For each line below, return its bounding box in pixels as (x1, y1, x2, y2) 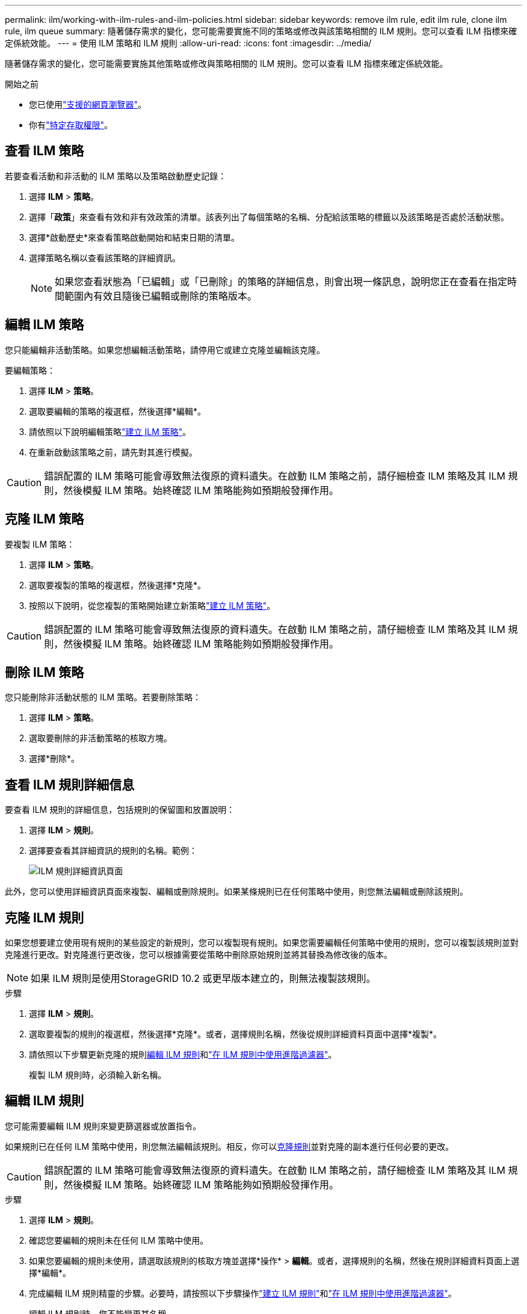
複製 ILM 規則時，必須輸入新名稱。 (29, 1070, 167, 1081)
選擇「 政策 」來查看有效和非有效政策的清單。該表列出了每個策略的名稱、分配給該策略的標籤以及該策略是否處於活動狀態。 (29, 211, 509, 222)
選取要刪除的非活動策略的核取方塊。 (29, 733, 172, 744)
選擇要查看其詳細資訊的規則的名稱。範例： (29, 845, 197, 856)
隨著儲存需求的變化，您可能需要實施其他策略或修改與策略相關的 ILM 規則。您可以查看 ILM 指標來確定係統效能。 (5, 58, 448, 69)
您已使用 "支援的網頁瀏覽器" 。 (29, 99, 147, 109)
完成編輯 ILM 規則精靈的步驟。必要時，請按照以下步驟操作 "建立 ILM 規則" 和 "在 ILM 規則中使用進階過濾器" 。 (29, 1288, 457, 1298)
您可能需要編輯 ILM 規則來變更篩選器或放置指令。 (5, 1120, 202, 1131)
